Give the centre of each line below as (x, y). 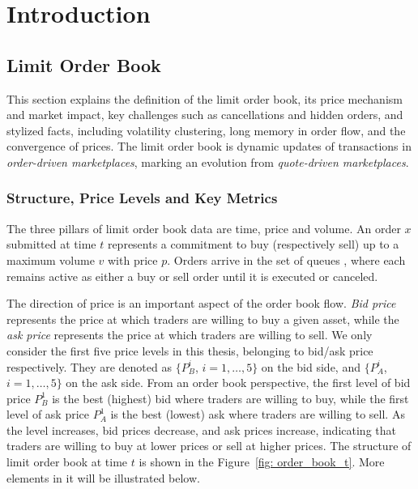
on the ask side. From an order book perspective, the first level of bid (238, 383)
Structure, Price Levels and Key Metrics (142, 198)
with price (133, 259)
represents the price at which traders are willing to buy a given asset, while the (203, 319)
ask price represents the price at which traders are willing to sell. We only (190, 335)
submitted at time (51, 244)
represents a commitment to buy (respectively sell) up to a (253, 244)
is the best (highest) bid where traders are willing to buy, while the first (230, 398)
